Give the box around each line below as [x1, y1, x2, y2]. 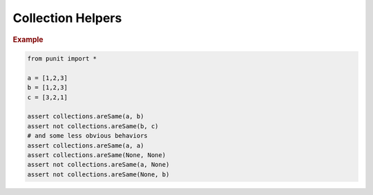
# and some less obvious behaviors [27, 132, 148, 140]
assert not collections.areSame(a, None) [27, 161, 170, 169]
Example [12, 34, 44, 44]
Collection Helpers [12, 10, 122, 25]
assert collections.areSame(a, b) [27, 112, 144, 121]
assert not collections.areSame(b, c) [27, 122, 159, 130]
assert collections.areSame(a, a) [27, 141, 144, 150]
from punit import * [27, 55, 97, 63]
